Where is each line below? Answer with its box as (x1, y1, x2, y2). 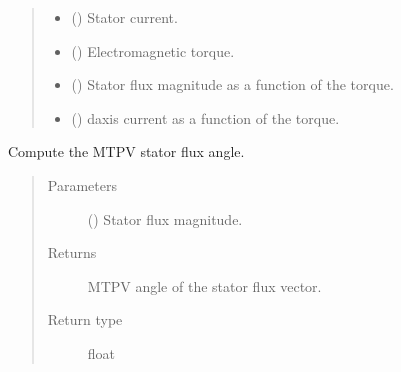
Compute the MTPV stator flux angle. (8, 141, 245, 162)
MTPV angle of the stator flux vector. (87, 275, 322, 296)
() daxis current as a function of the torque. (71, 107, 340, 128)
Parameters (47, 174, 117, 195)
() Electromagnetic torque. (71, 40, 235, 61)
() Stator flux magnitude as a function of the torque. (71, 74, 394, 95)
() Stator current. (71, 7, 178, 27)
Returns (47, 242, 97, 263)
